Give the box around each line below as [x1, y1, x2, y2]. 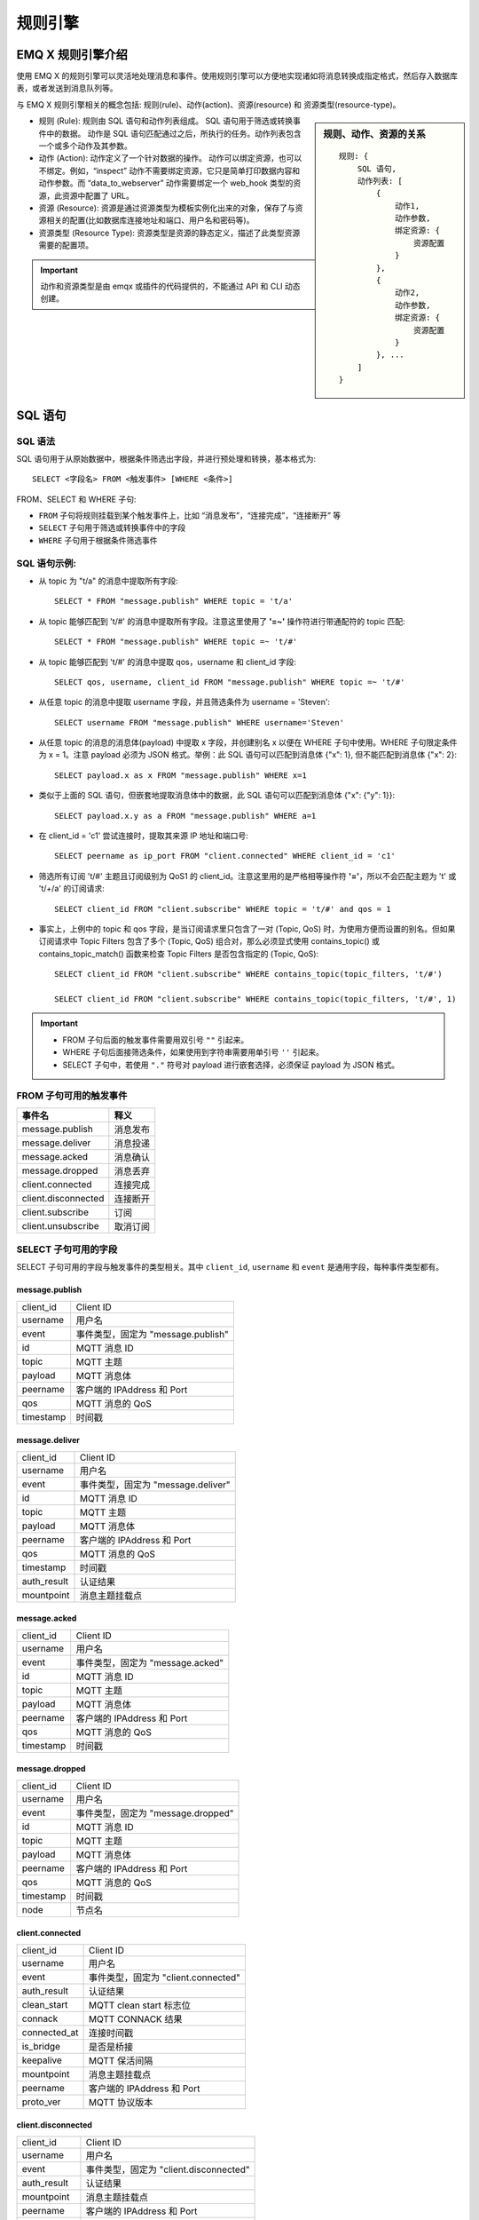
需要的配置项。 [38, 240, 93, 250]
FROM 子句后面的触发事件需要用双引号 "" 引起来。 [62, 1035, 249, 1045]
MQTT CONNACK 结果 [89, 2012, 183, 2025]
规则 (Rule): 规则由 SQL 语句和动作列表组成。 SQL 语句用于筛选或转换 [38, 115, 293, 126]
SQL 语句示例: [16, 557, 77, 569]
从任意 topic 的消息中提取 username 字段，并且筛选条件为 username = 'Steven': [38, 697, 331, 708]
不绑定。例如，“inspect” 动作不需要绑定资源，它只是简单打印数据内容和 [38, 165, 301, 176]
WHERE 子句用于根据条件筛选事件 [38, 535, 159, 545]
